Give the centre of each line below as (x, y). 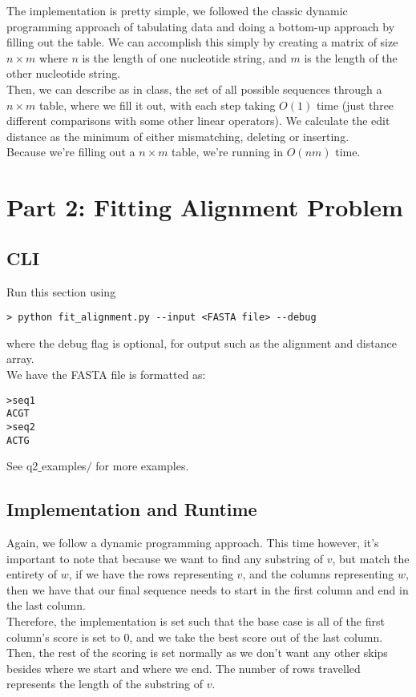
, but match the (371, 558)
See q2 (22, 466)
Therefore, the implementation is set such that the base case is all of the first (196, 620)
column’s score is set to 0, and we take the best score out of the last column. (195, 637)
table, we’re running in (228, 152)
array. (20, 359)
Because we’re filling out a (71, 152)
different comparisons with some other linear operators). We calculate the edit (198, 121)
